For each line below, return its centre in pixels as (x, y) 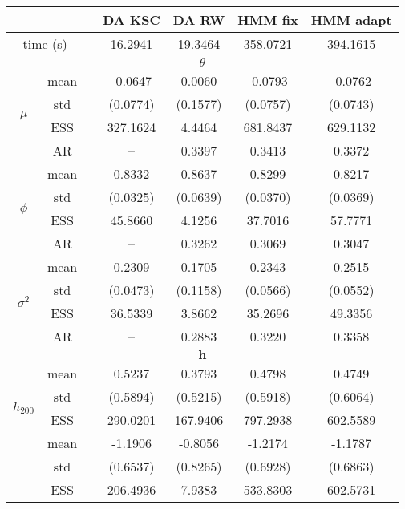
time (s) (45, 44)
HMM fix (268, 20)
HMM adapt (351, 20)
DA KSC (132, 20)
